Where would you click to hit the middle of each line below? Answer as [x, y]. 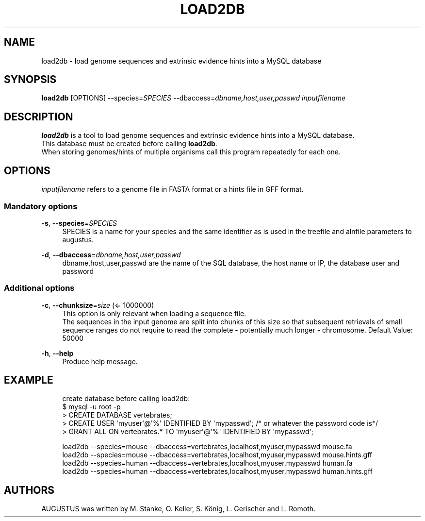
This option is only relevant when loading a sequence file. [154, 313]
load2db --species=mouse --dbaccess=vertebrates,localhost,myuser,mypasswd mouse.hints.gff [217, 455]
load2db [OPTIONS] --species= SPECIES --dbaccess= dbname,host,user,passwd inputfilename [194, 98]
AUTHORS [29, 490]
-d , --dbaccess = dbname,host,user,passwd [111, 254]
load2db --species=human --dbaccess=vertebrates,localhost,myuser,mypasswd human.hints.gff [217, 471]
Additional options [39, 288]
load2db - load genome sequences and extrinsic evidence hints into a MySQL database [181, 61]
